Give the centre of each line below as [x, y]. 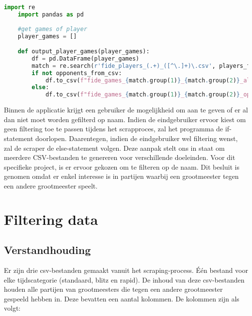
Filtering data [51, 219]
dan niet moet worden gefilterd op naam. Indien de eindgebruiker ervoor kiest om [125, 119]
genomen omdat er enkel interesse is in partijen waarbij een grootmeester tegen [121, 176]
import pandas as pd [51, 14]
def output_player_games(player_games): [84, 52]
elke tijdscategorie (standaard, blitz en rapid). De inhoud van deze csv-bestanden [124, 279]
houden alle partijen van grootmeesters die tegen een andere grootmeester [113, 289]
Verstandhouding [47, 250]
